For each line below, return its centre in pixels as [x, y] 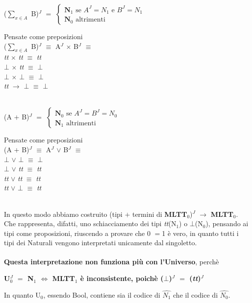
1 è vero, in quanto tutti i [200, 233]
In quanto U [22, 294]
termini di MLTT [160, 214]
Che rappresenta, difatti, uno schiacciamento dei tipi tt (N [90, 223]
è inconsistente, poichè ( [122, 278]
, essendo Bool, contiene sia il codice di [102, 294]
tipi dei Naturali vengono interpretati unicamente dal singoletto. [101, 243]
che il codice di [196, 294]
